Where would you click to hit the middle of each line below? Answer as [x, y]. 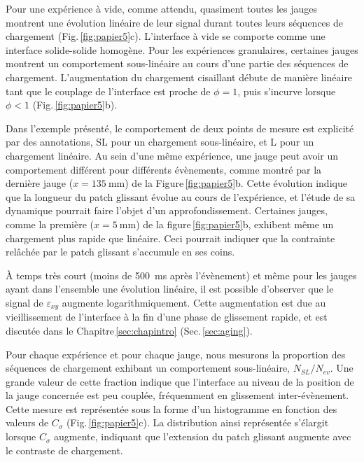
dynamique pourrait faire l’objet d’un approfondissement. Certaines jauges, [167, 210]
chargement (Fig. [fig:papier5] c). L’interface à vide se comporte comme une [166, 36]
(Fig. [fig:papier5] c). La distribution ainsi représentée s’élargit [197, 422]
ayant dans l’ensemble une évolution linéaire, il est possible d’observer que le [170, 289]
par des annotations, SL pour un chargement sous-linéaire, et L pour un [160, 142]
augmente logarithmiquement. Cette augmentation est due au [194, 302]
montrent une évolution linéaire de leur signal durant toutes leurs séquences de [175, 22]
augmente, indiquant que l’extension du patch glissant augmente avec [203, 436]
